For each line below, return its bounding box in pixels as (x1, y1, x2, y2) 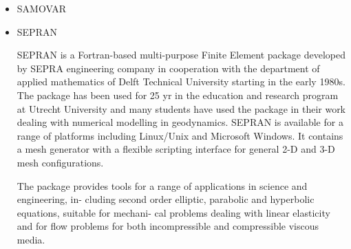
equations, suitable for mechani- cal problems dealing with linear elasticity (17, 205, 330, 219)
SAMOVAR (17, 1, 67, 15)
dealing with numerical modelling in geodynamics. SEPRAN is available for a (17, 115, 343, 129)
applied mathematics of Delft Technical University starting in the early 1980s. (17, 74, 345, 89)
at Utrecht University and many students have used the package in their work (17, 101, 346, 116)
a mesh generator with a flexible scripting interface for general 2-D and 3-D (17, 142, 335, 156)
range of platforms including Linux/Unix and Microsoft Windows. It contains (17, 128, 343, 142)
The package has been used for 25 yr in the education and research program (17, 87, 339, 102)
